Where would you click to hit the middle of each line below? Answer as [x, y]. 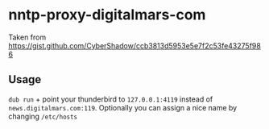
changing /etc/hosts [43, 116]
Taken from [27, 37]
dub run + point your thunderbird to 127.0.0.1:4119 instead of [111, 99]
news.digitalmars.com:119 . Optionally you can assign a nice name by [123, 107]
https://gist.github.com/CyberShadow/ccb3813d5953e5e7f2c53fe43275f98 [135, 45]
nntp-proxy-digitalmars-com [107, 15]
